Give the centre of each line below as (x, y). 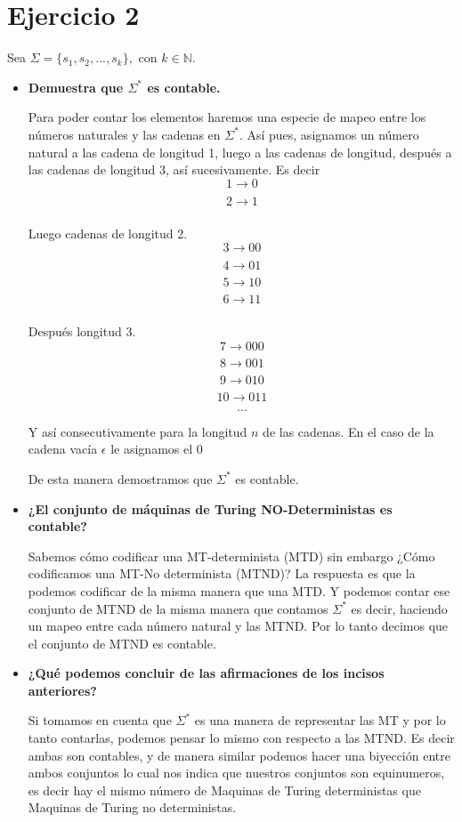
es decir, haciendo (399, 608)
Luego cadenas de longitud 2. (108, 234)
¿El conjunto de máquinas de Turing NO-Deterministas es (210, 508)
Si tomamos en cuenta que (100, 720)
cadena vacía (63, 449)
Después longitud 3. (82, 331)
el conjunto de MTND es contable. (122, 643)
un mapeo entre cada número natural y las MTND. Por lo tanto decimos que (238, 626)
